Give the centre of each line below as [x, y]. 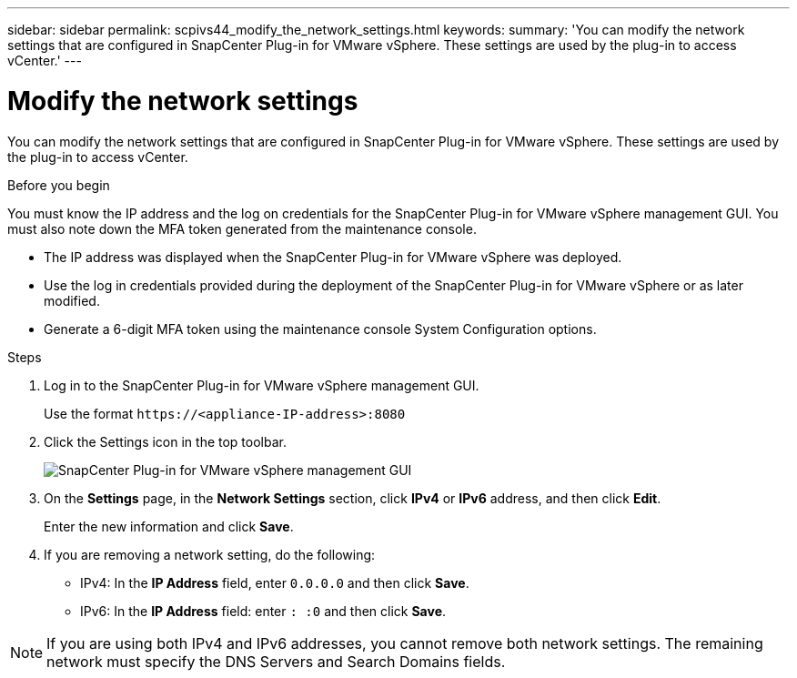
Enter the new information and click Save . [169, 526]
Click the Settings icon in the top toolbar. [165, 441]
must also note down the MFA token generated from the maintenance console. [242, 228]
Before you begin [59, 185]
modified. [72, 300]
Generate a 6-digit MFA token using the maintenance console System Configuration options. [320, 329]
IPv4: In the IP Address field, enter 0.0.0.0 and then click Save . [275, 582]
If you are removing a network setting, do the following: [210, 554]
